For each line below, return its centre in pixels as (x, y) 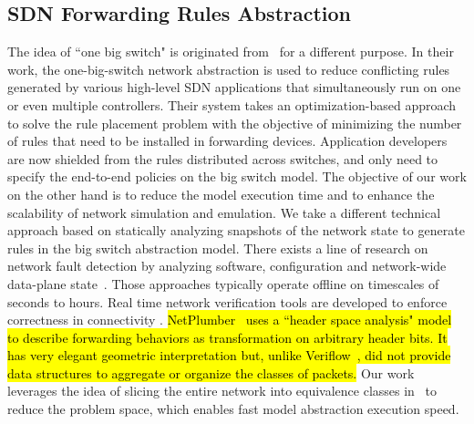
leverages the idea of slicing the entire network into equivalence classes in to (222, 391)
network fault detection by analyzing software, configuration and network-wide (227, 266)
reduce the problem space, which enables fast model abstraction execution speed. (233, 409)
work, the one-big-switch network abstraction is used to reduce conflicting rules (229, 69)
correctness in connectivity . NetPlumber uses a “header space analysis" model (230, 320)
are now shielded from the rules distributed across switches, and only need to (223, 158)
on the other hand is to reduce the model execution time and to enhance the (221, 194)
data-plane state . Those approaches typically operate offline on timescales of (223, 283)
